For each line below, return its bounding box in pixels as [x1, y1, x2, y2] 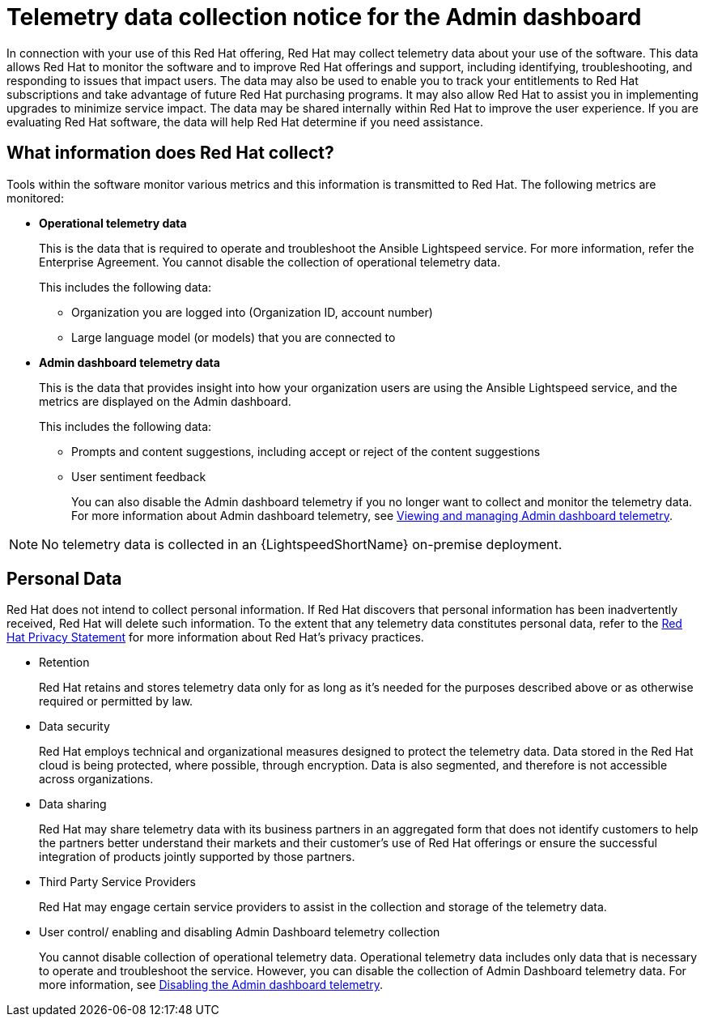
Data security [39, 719, 110, 734]
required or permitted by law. [39, 694, 193, 709]
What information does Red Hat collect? [6, 143, 334, 164]
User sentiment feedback [71, 469, 206, 484]
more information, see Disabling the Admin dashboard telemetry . [39, 978, 384, 992]
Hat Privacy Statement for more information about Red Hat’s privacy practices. [6, 630, 424, 645]
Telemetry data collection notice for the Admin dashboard [6, 3, 642, 31]
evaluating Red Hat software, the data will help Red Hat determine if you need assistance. [6, 114, 483, 129]
